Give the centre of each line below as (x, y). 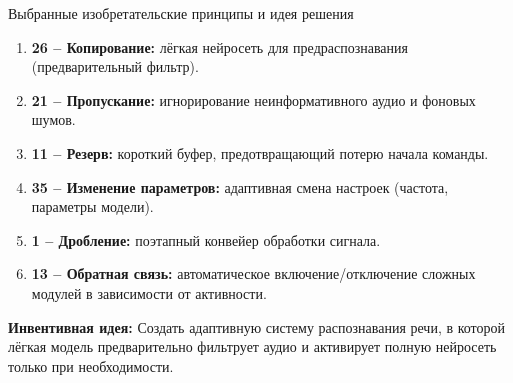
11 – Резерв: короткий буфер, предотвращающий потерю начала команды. (260, 152)
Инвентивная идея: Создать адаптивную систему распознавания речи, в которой (257, 326)
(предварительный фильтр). (115, 66)
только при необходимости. (91, 365)
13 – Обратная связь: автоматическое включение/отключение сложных (253, 273)
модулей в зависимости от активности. (149, 292)
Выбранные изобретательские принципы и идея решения (181, 13)
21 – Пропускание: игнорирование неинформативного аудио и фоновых (253, 99)
